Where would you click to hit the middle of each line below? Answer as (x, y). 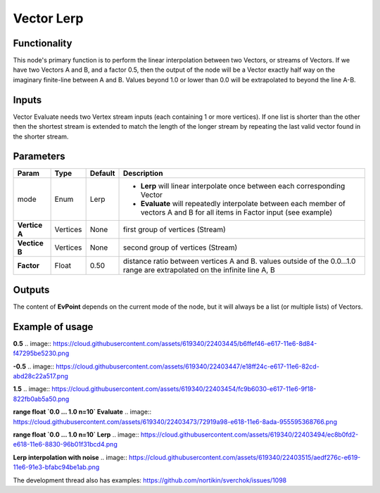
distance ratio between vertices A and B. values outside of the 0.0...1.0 (239, 262)
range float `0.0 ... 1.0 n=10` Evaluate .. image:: (82, 412)
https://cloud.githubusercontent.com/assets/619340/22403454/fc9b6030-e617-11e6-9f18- (184, 389)
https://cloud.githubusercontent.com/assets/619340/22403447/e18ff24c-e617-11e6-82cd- (188, 366)
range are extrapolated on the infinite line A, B (199, 270)
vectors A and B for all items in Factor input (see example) (236, 212)
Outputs (31, 289)
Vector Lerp (48, 18)
